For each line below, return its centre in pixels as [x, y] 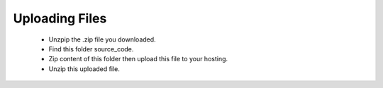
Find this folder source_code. [91, 49]
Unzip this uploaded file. [84, 69]
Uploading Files [60, 18]
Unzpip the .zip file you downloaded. [102, 39]
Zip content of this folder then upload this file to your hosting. [138, 59]
